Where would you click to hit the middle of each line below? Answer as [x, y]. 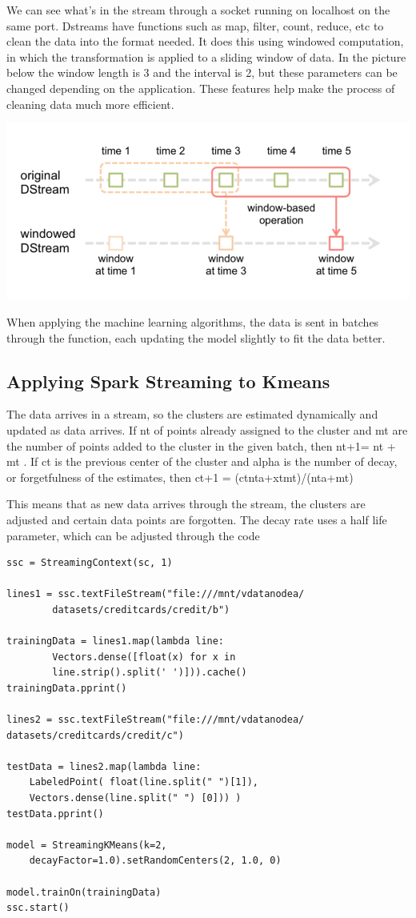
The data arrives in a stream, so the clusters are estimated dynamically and [192, 414]
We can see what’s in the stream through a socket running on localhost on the [198, 10]
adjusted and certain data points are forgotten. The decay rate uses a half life [197, 519]
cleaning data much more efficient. [90, 104]
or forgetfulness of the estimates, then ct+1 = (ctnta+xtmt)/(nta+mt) [180, 477]
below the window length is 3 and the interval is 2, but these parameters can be [202, 72]
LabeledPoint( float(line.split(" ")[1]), [144, 782]
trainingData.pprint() [67, 688]
